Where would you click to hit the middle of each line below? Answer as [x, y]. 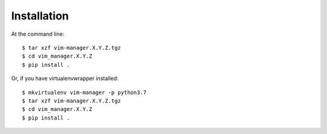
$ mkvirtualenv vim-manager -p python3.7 [84, 92]
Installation [40, 16]
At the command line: [38, 34]
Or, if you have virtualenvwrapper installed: [65, 78]
